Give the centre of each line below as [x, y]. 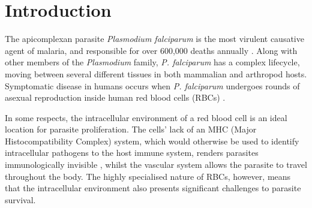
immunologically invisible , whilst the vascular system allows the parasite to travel [156, 165]
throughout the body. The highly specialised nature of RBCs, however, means [148, 176]
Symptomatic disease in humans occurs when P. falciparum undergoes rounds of [152, 85]
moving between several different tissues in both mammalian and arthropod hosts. [156, 73]
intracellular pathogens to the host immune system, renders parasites [132, 153]
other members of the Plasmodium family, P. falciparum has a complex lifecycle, [152, 62]
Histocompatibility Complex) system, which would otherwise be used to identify [152, 141]
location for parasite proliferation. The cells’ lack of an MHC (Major [131, 129]
